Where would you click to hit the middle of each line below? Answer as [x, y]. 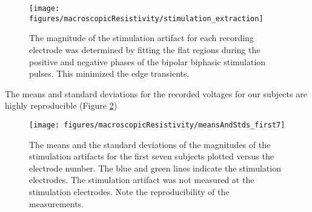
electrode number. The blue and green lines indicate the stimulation [155, 168]
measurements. [57, 203]
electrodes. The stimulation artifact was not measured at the [142, 180]
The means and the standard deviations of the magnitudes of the [150, 144]
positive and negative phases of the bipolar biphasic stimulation [148, 61]
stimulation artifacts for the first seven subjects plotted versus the [152, 156]
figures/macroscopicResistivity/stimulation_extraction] [146, 18]
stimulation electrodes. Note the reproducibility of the [129, 191]
